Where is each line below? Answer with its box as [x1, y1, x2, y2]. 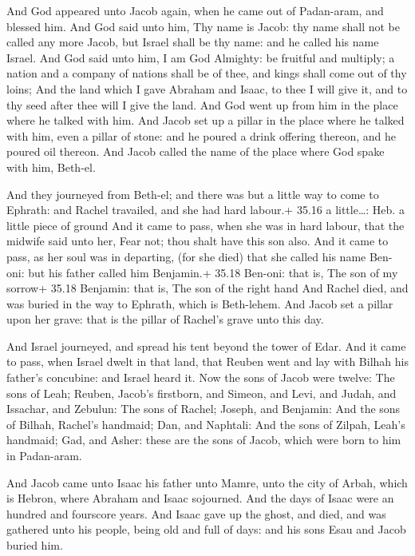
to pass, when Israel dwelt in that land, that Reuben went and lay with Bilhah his [6, 353, 409, 370]
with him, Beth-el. [6, 158, 96, 175]
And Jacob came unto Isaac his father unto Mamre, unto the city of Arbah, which [6, 474, 408, 490]
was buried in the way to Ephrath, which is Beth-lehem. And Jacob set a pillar [6, 295, 393, 312]
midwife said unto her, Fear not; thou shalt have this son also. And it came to [6, 232, 389, 249]
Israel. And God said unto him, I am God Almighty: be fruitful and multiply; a [6, 49, 395, 66]
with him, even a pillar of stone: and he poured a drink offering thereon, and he [6, 127, 396, 144]
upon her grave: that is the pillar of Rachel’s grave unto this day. [6, 311, 324, 328]
